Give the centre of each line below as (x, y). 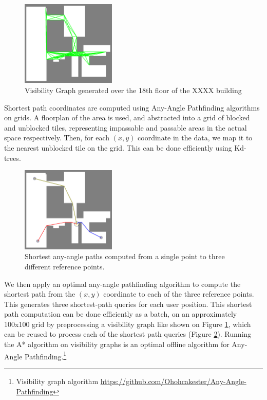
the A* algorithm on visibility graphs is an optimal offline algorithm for (117, 344)
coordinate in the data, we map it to (195, 138)
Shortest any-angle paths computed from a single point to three (125, 256)
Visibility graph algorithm (57, 381)
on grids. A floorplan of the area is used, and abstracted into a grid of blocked (127, 117)
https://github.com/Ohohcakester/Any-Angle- (173, 381)
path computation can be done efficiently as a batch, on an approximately (121, 314)
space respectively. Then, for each (57, 138)
